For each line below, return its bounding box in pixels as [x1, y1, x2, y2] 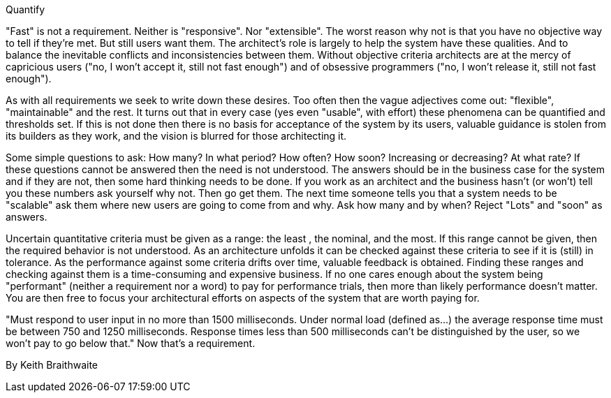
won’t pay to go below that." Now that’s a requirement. [6, 337, 256, 349]
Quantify [6, 3, 45, 15]
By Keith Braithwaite [6, 359, 98, 371]
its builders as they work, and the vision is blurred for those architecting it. [6, 130, 347, 142]
